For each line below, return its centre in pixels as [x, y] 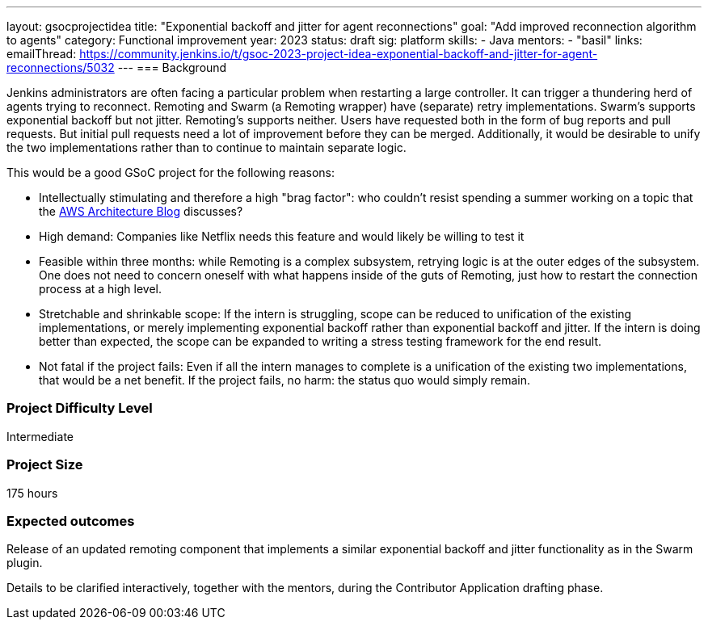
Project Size [45, 465]
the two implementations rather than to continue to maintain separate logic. [206, 147]
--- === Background [172, 67]
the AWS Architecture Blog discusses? [141, 211]
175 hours [32, 493]
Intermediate [40, 436]
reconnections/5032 [61, 67]
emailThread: [42, 54]
